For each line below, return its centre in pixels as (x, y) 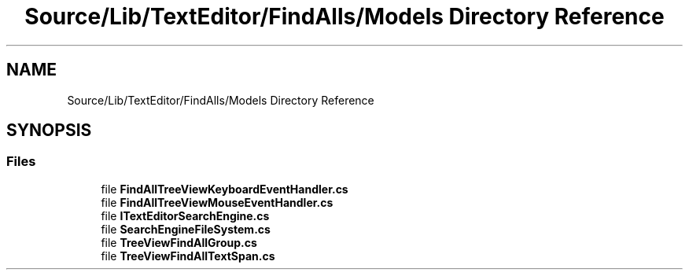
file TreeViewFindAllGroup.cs (179, 242)
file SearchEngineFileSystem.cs (186, 229)
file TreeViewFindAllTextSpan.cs (188, 256)
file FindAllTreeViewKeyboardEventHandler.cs (225, 189)
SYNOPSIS (49, 131)
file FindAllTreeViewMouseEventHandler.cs (217, 202)
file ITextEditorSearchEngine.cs (185, 215)
